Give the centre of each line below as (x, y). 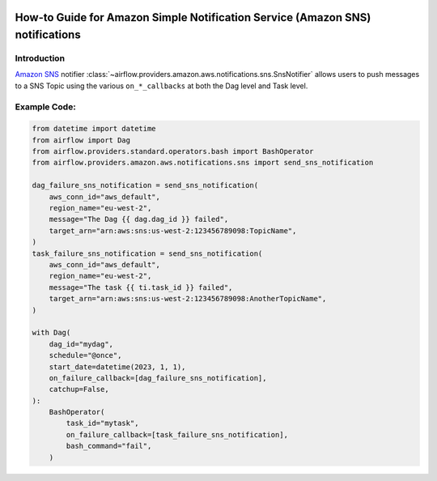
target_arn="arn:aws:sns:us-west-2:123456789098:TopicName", (173, 230)
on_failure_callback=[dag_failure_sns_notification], (158, 378)
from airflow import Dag (81, 140)
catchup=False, (79, 389)
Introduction (40, 58)
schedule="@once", (85, 355)
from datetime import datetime (94, 129)
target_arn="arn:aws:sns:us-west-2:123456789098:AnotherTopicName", (188, 299)
